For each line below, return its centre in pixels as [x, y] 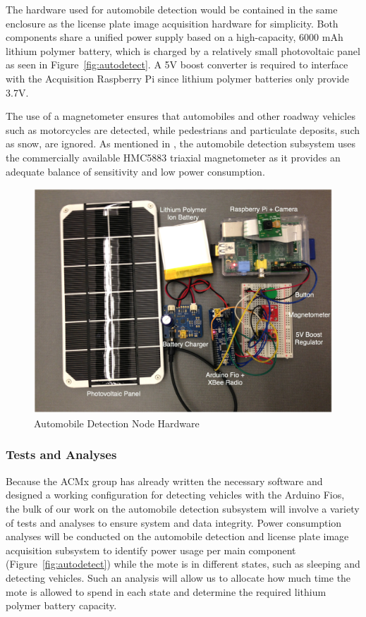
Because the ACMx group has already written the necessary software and [164, 481]
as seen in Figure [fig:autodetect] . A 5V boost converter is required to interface [177, 65]
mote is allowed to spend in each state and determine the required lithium [166, 591]
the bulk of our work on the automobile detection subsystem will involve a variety [183, 508]
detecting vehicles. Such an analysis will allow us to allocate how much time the [178, 577]
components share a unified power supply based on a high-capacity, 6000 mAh [175, 37]
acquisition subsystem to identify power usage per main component [151, 550]
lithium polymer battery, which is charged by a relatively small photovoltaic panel [183, 50]
